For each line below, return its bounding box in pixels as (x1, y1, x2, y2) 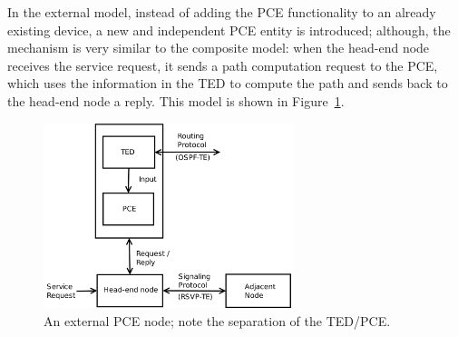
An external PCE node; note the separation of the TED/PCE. (44, 311, 391, 330)
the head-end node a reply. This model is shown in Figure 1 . (7, 91, 345, 110)
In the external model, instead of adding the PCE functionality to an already (7, 3, 436, 21)
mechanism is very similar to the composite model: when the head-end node (7, 38, 430, 57)
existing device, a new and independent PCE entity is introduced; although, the (7, 20, 451, 39)
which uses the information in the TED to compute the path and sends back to (7, 74, 448, 93)
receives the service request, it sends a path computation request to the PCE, (7, 55, 438, 74)
